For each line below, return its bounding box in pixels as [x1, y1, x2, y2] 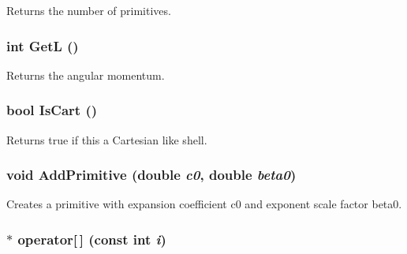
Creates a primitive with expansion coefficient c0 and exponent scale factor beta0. [6, 196, 402, 212]
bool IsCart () [6, 100, 98, 120]
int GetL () [6, 35, 79, 55]
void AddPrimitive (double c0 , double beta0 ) [6, 165, 297, 185]
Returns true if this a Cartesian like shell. [6, 131, 207, 148]
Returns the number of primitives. [6, 2, 171, 18]
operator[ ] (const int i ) [17, 229, 166, 248]
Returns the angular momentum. [6, 66, 165, 83]
